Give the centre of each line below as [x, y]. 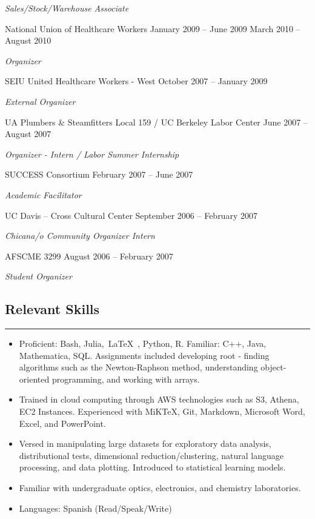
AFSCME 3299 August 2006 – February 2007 [89, 256]
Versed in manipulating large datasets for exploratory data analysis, [145, 444]
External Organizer [40, 101]
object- [274, 367]
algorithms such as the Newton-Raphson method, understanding [138, 367]
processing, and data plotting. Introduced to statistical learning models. [152, 467]
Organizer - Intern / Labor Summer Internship [92, 154]
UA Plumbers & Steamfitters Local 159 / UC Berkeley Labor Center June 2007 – [156, 122]
